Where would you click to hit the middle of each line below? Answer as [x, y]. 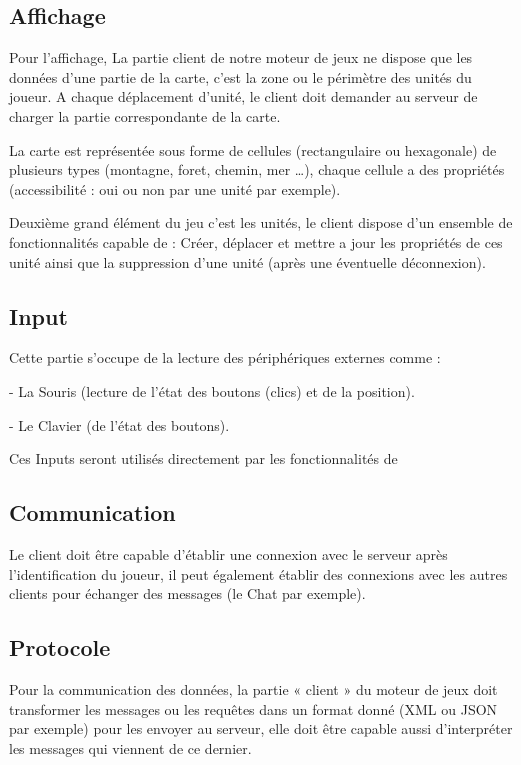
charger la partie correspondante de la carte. [145, 115]
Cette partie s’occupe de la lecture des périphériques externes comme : [225, 357]
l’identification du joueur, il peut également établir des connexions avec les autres [258, 573]
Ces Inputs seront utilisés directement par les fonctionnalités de [203, 458]
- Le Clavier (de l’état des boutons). [119, 424]
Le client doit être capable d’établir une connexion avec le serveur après [228, 553]
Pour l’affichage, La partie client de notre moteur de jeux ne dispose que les [241, 57]
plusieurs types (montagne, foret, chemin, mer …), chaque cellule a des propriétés [257, 169]
